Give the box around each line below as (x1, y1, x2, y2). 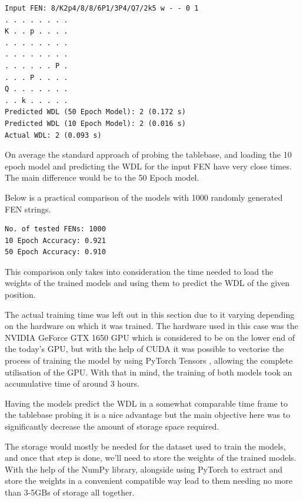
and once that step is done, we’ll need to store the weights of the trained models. (5, 451, 297, 464)
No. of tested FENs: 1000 (5, 225, 106, 234)
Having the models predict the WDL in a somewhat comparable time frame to (5, 397, 288, 409)
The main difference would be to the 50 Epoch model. (5, 171, 199, 184)
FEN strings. (5, 202, 51, 215)
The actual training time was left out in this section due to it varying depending (5, 308, 295, 320)
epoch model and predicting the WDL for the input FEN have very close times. (5, 159, 292, 172)
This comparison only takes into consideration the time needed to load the (5, 265, 274, 277)
